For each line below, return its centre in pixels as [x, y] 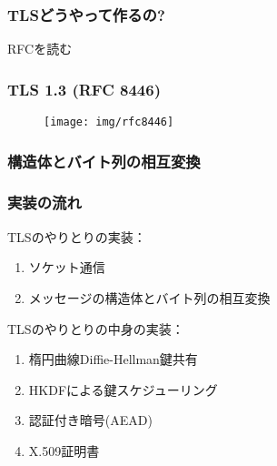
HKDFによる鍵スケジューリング [123, 389]
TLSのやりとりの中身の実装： [96, 328]
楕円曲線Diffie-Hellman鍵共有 [113, 359]
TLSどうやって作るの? [86, 14]
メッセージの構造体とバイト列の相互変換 [149, 297]
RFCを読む [40, 49]
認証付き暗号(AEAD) [90, 420]
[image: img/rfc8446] [109, 122]
